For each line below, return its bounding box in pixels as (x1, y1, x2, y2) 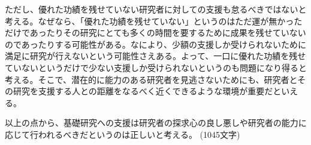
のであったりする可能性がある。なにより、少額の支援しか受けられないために (5, 38, 307, 50)
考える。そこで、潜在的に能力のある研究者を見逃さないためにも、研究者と (5, 73, 298, 85)
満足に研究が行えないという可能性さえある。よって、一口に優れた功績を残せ (5, 50, 306, 62)
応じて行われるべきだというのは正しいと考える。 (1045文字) (5, 128, 240, 140)
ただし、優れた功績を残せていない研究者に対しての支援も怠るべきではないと (5, 3, 307, 15)
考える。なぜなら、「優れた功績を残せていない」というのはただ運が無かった (5, 14, 303, 27)
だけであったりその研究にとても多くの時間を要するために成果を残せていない (5, 26, 306, 39)
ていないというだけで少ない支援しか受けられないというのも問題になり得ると (5, 61, 307, 73)
